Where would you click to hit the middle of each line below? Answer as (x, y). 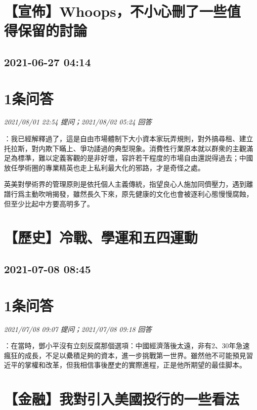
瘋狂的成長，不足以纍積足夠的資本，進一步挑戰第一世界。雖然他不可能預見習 (128, 355)
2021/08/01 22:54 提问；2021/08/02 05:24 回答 (78, 122)
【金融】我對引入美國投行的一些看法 (122, 399)
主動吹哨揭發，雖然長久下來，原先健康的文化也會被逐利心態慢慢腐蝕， (139, 194)
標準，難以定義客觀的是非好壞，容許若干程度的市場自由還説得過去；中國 (135, 158)
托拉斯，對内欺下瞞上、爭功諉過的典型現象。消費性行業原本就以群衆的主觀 (125, 148)
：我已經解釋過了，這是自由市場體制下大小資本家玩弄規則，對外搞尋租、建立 (128, 139)
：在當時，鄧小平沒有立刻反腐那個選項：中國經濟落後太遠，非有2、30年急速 (127, 346)
